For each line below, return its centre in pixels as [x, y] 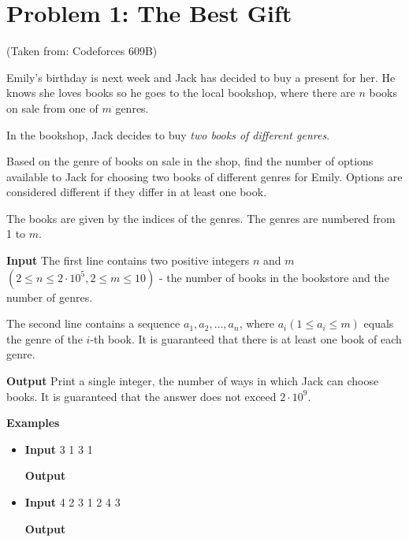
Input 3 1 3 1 [59, 449]
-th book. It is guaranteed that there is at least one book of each [246, 338]
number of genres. [50, 297]
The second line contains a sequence [93, 323]
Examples [33, 423]
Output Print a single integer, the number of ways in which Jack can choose [193, 381]
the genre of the [45, 338]
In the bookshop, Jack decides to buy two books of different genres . [168, 134]
